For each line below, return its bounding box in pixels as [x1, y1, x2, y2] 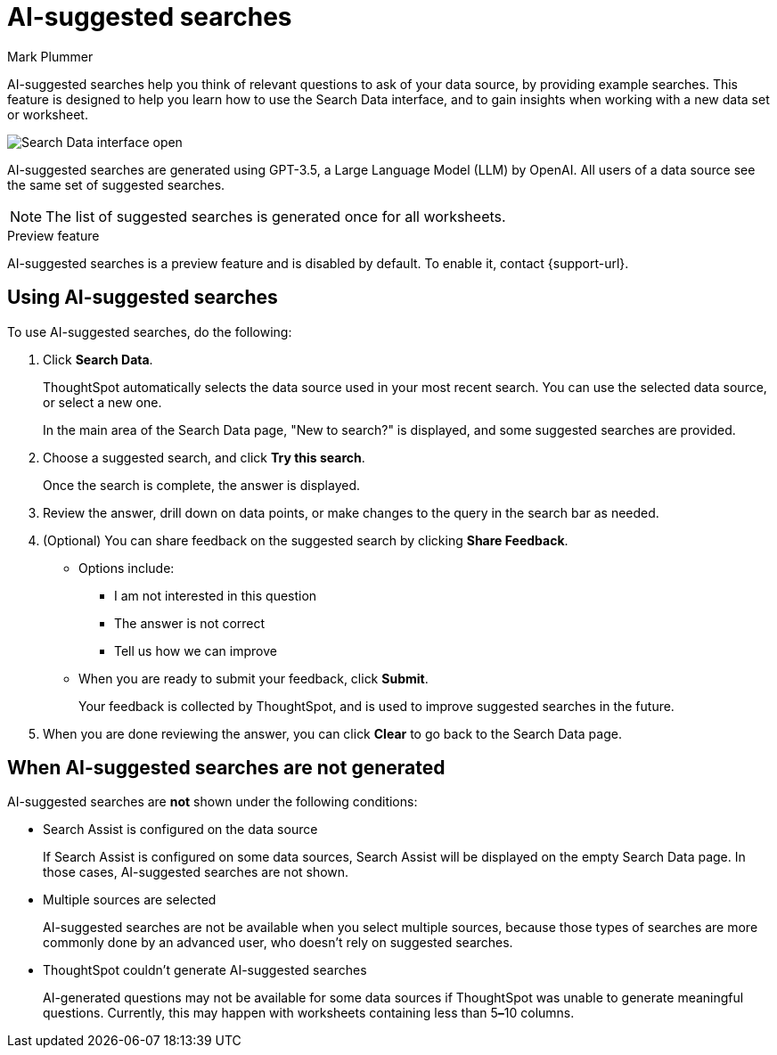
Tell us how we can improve [114, 642, 277, 658]
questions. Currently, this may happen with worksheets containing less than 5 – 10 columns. [43, 1005, 575, 1021]
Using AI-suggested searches [7, 286, 278, 309]
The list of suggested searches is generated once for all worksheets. [45, 207, 506, 225]
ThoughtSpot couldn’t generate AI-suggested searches [43, 962, 367, 978]
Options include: [78, 560, 175, 576]
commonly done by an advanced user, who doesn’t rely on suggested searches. [43, 935, 513, 951]
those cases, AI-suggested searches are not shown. [43, 864, 349, 880]
